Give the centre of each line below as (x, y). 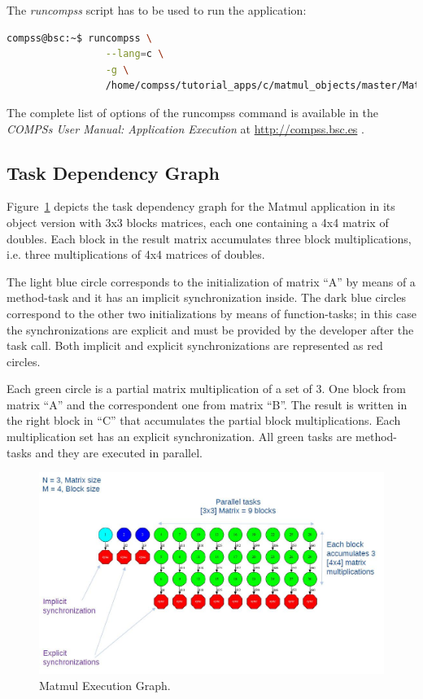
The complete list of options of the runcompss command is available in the (192, 112)
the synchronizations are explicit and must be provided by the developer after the (210, 329)
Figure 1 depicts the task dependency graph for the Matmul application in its (201, 206)
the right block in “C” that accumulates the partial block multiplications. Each (204, 420)
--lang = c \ (135, 54)
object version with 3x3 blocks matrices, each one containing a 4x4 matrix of (198, 222)
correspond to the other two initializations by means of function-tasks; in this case (211, 313)
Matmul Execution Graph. (105, 685)
